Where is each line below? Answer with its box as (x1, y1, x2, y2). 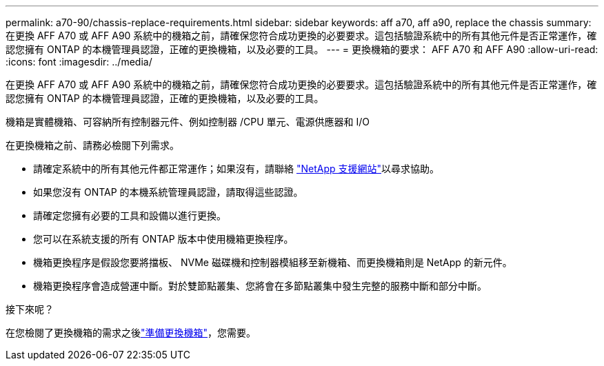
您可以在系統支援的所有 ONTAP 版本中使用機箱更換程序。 (33, 233, 294, 245)
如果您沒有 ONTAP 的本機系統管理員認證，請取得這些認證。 (33, 186, 303, 198)
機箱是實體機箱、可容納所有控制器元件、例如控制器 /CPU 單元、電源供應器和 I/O (6, 116, 370, 128)
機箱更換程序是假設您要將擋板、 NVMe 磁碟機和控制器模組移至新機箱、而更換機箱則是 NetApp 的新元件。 (33, 256, 512, 268)
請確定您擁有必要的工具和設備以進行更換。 (33, 210, 226, 221)
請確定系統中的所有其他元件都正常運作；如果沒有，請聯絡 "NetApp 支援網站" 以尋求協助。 (33, 163, 440, 174)
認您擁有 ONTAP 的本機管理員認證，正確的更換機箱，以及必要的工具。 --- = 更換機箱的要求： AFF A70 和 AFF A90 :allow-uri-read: (6, 43, 598, 55)
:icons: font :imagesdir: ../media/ (6, 56, 152, 68)
